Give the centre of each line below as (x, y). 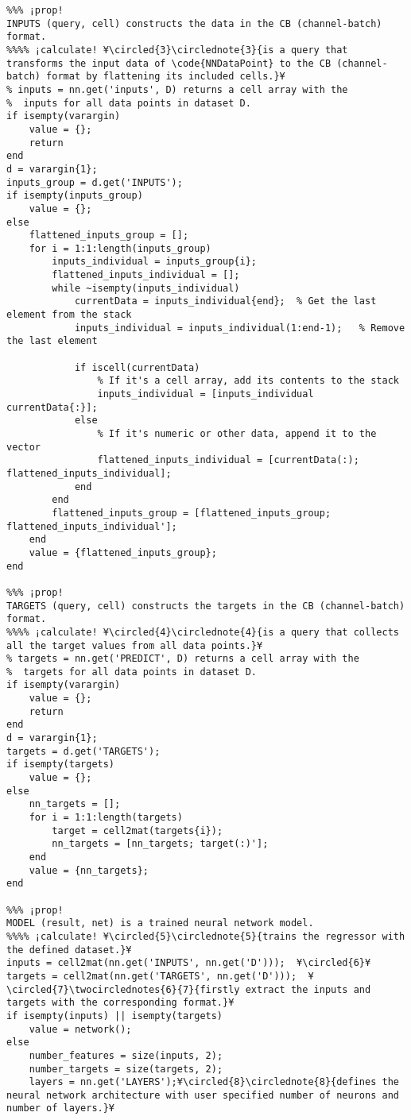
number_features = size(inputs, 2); (126, 1055)
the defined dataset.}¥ (69, 950)
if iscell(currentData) (137, 367)
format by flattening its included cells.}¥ (166, 77)
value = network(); (80, 1029)
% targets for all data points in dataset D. (132, 672)
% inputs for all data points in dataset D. (129, 103)
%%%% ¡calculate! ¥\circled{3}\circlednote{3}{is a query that (177, 50)
